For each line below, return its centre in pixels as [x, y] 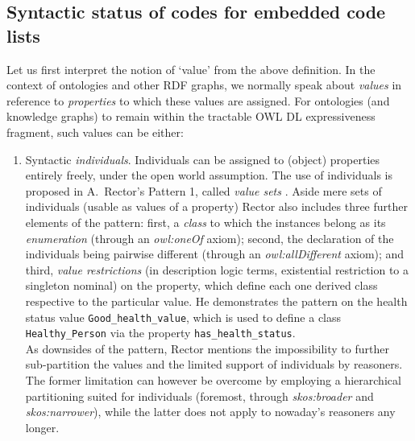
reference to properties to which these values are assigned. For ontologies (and [198, 100]
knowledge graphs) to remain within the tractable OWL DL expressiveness [191, 116]
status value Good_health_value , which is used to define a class [183, 317]
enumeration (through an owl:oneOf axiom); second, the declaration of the [210, 238]
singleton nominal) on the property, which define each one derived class [201, 285]
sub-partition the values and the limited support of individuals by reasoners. [214, 364]
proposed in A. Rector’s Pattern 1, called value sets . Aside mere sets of [203, 190]
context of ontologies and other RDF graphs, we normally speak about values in [204, 85]
